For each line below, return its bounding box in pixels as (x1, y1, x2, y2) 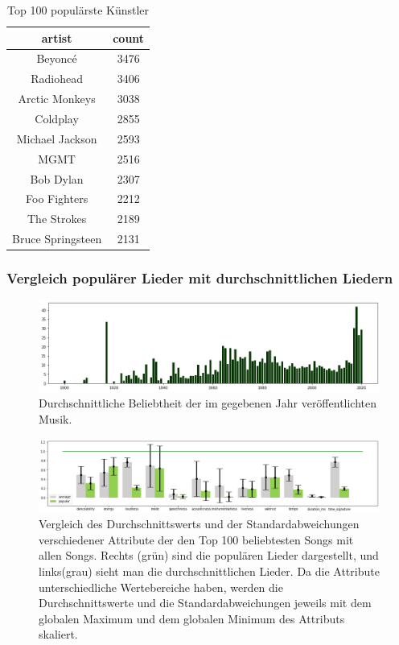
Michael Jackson (16, 130, 97, 147)
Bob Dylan (30, 170, 84, 187)
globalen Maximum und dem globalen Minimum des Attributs (39, 610, 345, 626)
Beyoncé (36, 50, 77, 67)
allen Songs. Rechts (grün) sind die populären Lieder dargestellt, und (39, 547, 379, 564)
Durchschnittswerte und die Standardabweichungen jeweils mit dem (39, 594, 372, 611)
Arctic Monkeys (18, 90, 96, 107)
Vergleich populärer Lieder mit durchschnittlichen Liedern (6, 268, 393, 288)
